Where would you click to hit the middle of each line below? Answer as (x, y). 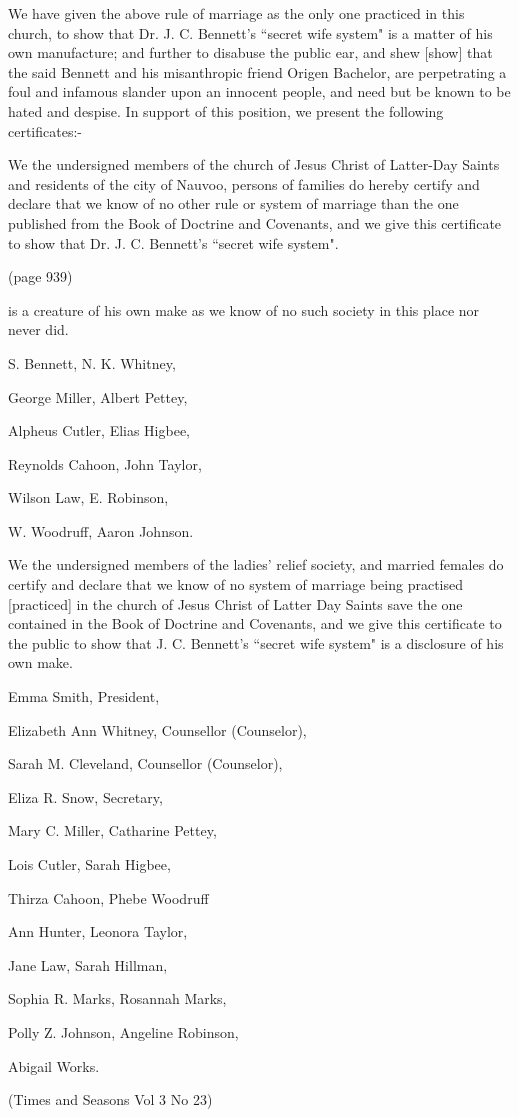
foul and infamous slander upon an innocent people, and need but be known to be (259, 91)
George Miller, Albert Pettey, (98, 396)
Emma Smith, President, (84, 696)
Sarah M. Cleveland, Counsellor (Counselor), (145, 763)
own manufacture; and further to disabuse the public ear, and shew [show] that (250, 52)
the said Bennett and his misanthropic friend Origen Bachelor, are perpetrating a (257, 71)
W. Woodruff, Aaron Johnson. (101, 530)
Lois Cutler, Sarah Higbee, (89, 864)
